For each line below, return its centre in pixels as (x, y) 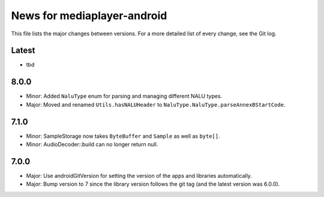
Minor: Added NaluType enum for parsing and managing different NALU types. (124, 96)
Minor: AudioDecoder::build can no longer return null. (92, 144)
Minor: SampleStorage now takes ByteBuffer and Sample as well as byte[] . (123, 136)
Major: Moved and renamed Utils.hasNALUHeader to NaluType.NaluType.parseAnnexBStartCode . (156, 104)
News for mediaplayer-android (89, 16)
